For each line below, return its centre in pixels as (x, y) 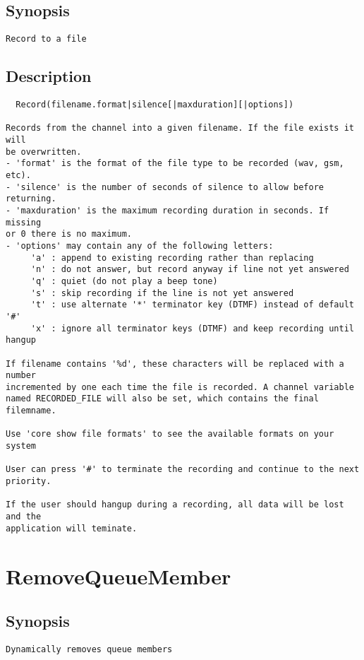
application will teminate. (72, 528)
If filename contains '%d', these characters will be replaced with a (175, 364)
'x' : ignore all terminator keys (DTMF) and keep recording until (192, 328)
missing (24, 222)
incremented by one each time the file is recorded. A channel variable (180, 387)
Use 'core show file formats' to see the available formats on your (170, 434)
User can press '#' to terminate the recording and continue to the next (183, 470)
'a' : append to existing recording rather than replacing (172, 258)
